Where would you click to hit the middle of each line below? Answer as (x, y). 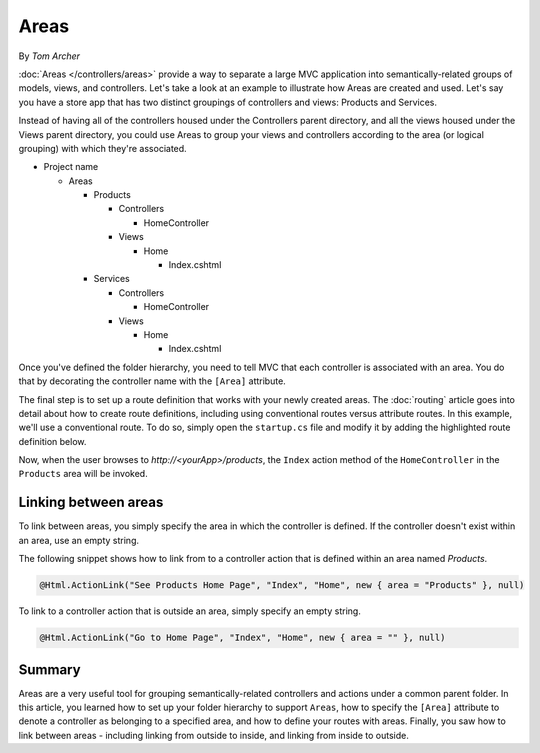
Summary (49, 669)
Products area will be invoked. (83, 474)
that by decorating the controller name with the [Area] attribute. (152, 381)
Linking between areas (91, 502)
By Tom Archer (49, 56)
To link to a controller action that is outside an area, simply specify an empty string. (190, 611)
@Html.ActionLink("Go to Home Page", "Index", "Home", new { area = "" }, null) (242, 638)
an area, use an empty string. (79, 540)
